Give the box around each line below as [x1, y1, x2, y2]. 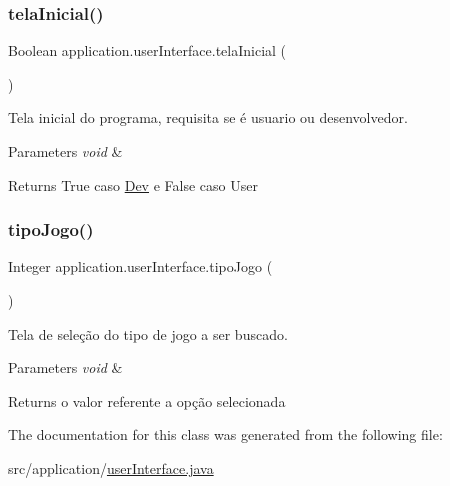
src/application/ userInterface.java [8, 457, 214, 478]
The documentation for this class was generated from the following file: [8, 424, 443, 445]
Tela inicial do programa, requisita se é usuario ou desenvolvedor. [8, 107, 408, 128]
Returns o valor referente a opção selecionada [8, 390, 286, 411]
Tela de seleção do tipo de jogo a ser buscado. [8, 323, 288, 344]
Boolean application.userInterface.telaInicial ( [8, 40, 287, 61]
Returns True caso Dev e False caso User [8, 174, 258, 195]
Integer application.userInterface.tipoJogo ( [8, 256, 273, 277]
